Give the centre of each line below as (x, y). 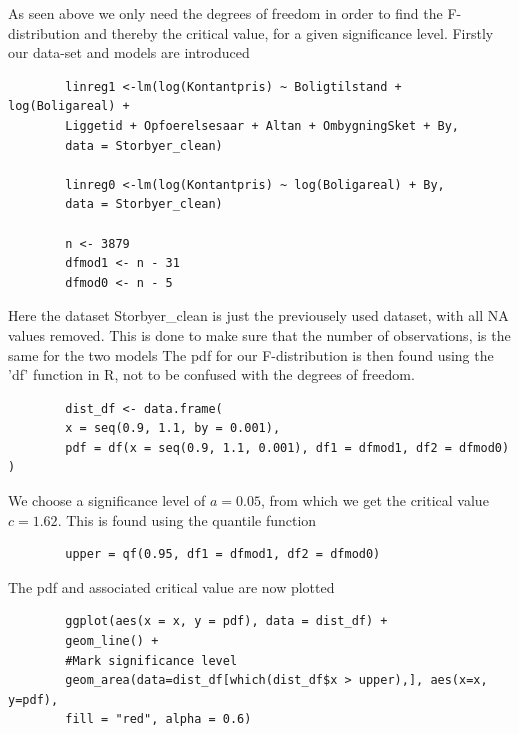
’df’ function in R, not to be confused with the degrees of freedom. (211, 374)
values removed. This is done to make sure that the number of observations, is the (259, 334)
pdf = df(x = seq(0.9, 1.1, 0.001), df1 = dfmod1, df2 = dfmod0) (287, 447)
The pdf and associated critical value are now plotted (171, 586)
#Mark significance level (151, 660)
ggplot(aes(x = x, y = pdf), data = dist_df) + (226, 621)
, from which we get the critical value (374, 500)
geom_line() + (112, 641)
